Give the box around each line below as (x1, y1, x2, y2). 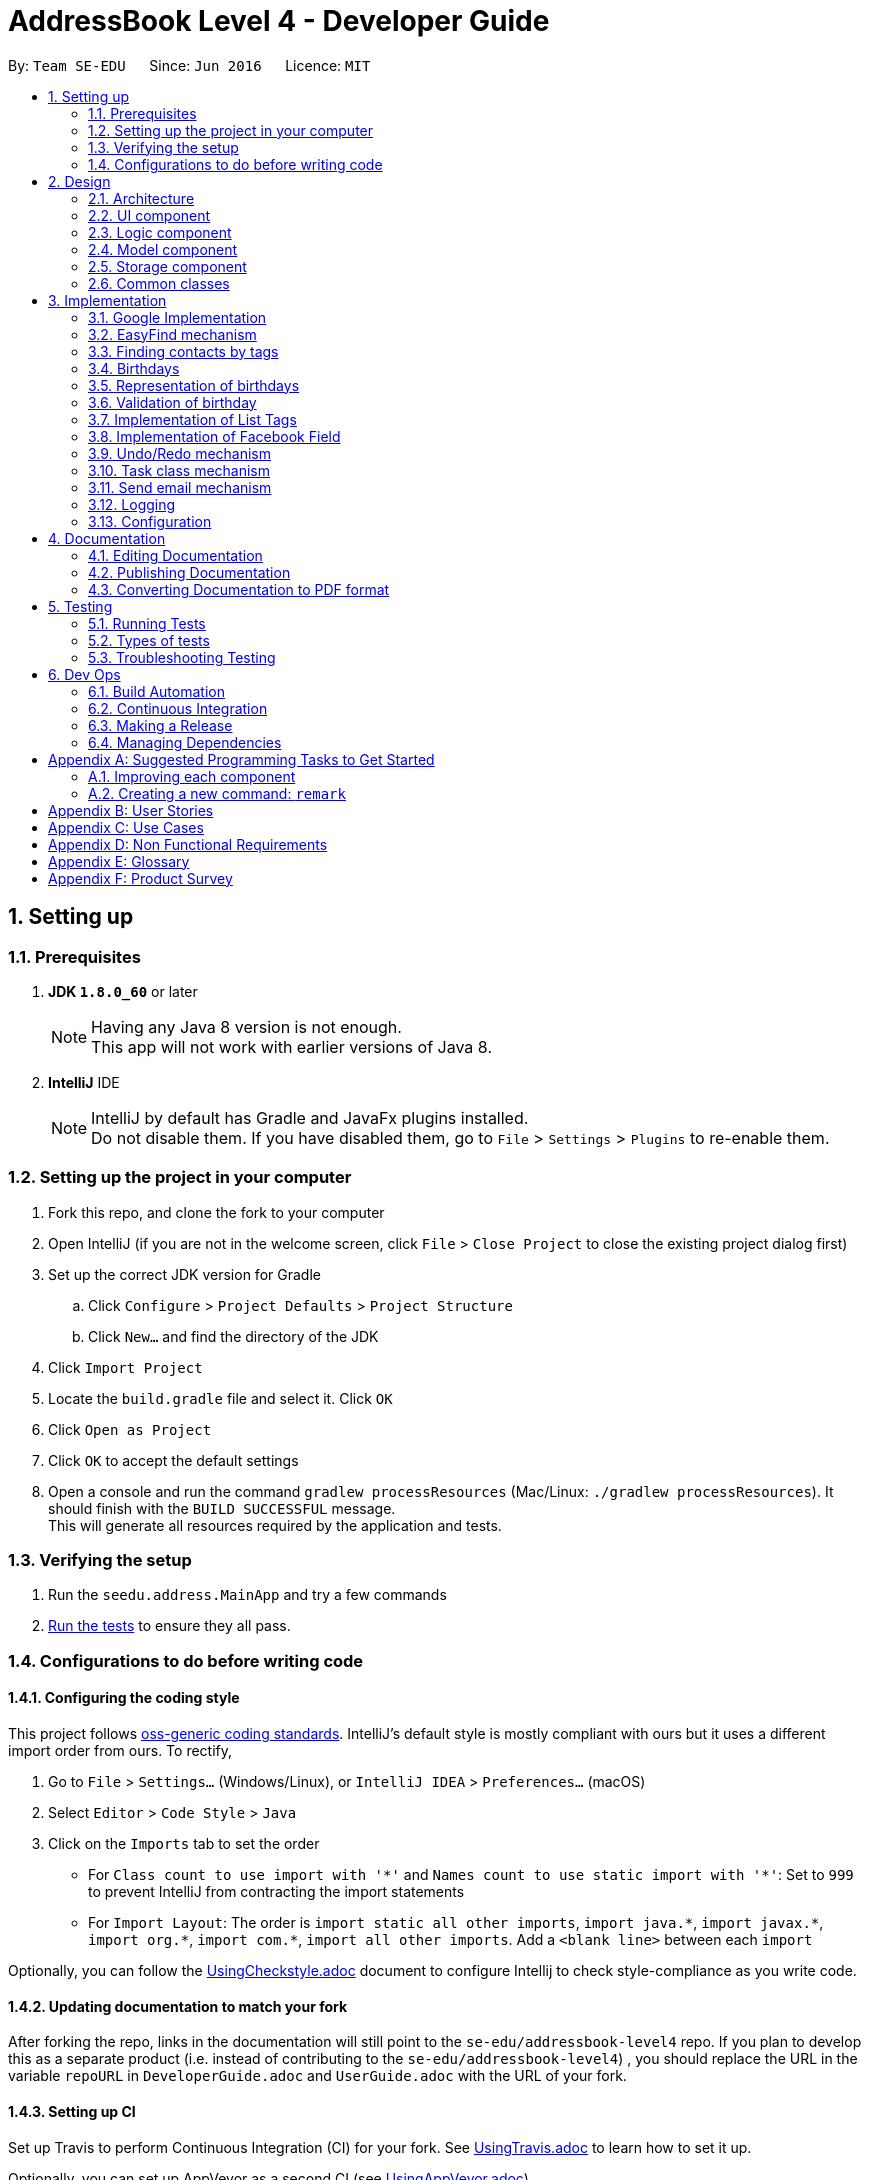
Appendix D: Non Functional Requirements (48, 835, 328, 853)
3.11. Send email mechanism (88, 478, 272, 496)
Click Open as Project (48, 1420, 212, 1438)
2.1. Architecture (88, 189, 195, 207)
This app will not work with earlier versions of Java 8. (91, 1036, 492, 1057)
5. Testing (48, 597, 113, 615)
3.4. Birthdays (88, 359, 180, 377)
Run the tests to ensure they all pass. (48, 1617, 291, 1635)
